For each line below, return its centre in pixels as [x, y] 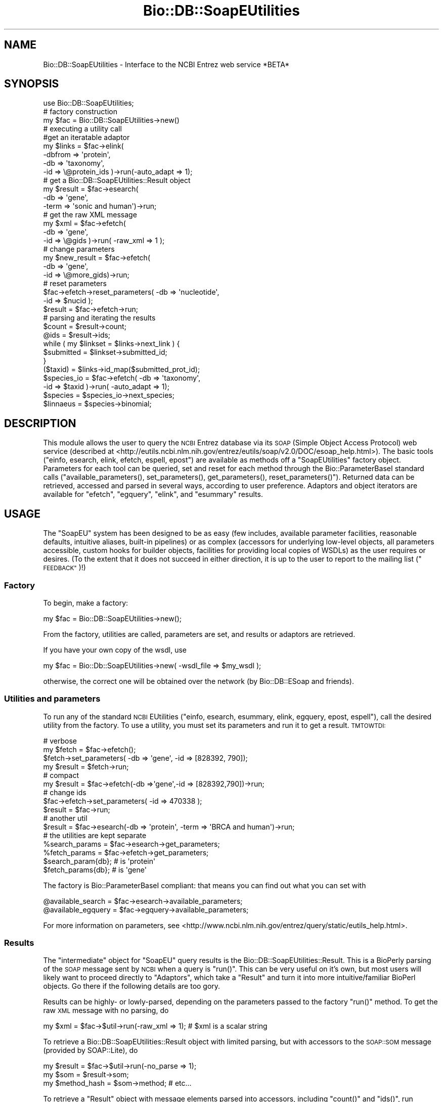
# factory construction [80, 112]
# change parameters [79, 249]
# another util [65, 818]
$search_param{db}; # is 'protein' [99, 861]
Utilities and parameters [52, 699]
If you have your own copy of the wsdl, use [115, 650]
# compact [61, 775]
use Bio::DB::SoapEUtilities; [88, 103]
